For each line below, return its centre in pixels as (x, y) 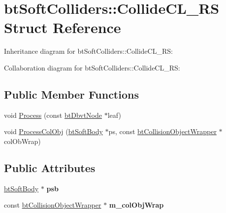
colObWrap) (22, 141)
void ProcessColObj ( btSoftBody (53, 131)
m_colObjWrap (136, 205)
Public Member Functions (71, 94)
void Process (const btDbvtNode (53, 115)
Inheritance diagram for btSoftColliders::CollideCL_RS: (88, 51)
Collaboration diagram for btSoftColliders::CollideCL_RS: (92, 67)
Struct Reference (63, 27)
